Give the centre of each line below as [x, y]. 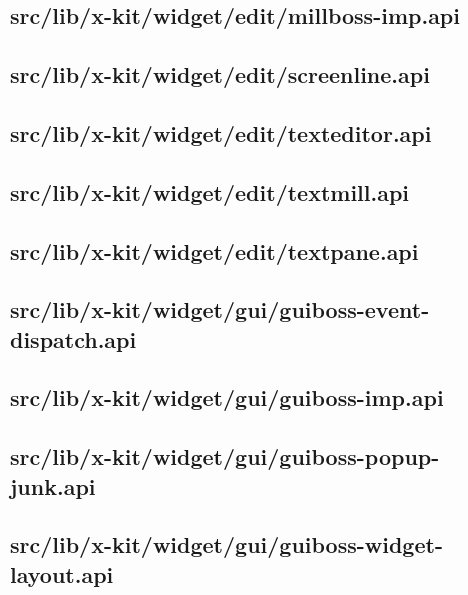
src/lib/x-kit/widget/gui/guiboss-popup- [225, 456]
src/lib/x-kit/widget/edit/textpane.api [214, 250]
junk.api [53, 485]
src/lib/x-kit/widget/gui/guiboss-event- [220, 309]
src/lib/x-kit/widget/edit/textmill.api [210, 191]
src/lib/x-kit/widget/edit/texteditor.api [221, 132]
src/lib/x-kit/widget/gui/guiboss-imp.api [227, 397]
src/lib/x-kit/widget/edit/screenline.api [220, 74]
